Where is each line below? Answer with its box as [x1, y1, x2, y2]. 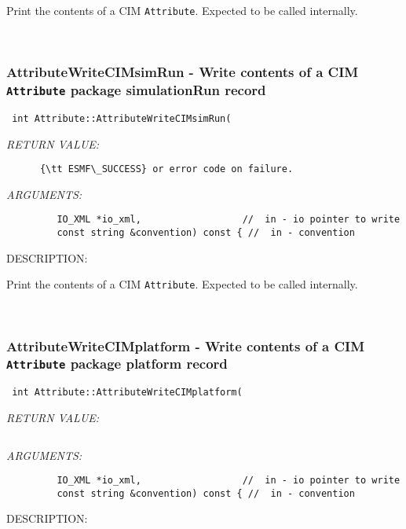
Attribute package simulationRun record [6, 80, 266, 100]
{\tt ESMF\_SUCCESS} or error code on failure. [39, 163, 294, 175]
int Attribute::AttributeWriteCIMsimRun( [12, 112, 232, 124]
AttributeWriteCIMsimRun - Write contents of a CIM [6, 62, 359, 82]
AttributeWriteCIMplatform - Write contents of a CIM [6, 336, 365, 355]
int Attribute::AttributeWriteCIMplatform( [12, 387, 243, 399]
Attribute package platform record [6, 354, 228, 373]
